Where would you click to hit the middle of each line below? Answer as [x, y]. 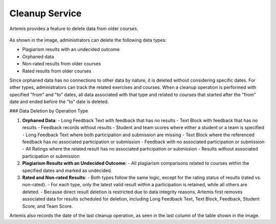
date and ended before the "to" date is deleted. [59, 102]
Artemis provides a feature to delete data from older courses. [74, 29]
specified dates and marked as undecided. [67, 170]
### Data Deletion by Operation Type [49, 111]
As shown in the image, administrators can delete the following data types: [88, 40]
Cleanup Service [45, 13]
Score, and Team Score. [48, 206]
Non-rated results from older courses [62, 64]
